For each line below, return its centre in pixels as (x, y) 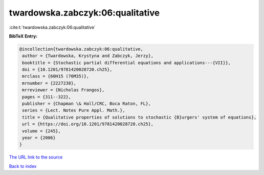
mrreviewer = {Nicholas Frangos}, (63, 90)
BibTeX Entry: (23, 36)
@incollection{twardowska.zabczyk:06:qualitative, (81, 49)
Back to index (23, 166)
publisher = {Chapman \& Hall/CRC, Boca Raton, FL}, (87, 104)
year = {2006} (39, 138)
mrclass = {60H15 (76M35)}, (56, 76)
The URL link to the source (36, 157)
